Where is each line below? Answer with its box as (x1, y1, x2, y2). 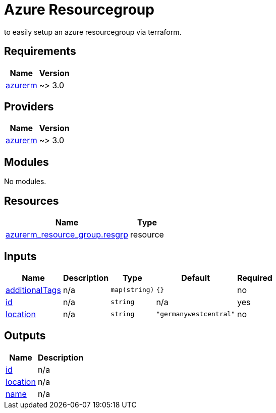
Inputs (4, 250, 37, 263)
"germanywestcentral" (156, 310, 235, 318)
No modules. (4, 177, 46, 186)
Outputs (4, 329, 46, 342)
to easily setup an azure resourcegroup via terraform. (4, 27, 182, 36)
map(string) (111, 286, 154, 294)
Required (237, 272, 272, 283)
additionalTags (6, 284, 61, 295)
